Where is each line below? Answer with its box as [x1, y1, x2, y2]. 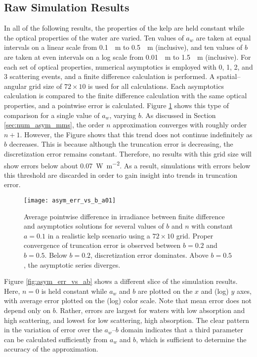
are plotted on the [137, 285, 193, 296]
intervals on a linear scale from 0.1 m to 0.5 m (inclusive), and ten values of [4, 42, 243, 52]
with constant [191, 221, 233, 231]
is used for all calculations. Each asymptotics [88, 80, 224, 91]
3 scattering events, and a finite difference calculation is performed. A [4, 71, 215, 81]
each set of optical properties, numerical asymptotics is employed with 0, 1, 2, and [4, 61, 253, 72]
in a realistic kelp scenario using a [47, 230, 150, 240]
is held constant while [41, 285, 107, 296]
